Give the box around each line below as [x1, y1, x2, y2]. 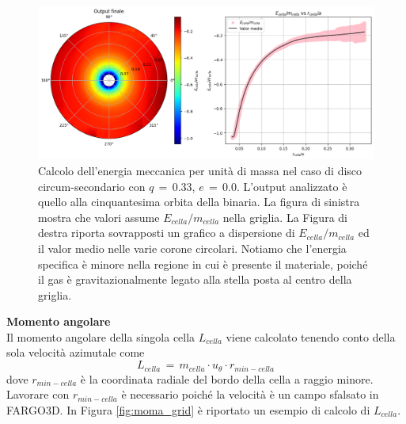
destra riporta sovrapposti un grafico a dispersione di [38, 224, 295, 241]
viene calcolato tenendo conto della [226, 328, 396, 345]
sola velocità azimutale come [6, 344, 145, 361]
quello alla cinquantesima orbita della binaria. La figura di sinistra [38, 193, 360, 210]
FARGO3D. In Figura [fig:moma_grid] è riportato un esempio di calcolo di [6, 401, 370, 418]
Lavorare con [6, 386, 70, 403]
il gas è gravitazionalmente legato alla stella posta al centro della [38, 271, 352, 288]
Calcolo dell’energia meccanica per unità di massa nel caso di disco [38, 162, 362, 178]
